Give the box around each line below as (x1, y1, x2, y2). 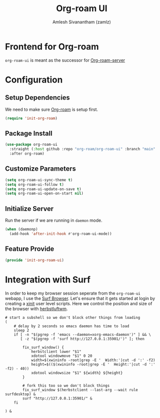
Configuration (5, 74, 63, 85)
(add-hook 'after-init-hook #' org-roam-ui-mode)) (9, 231, 112, 236)
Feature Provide (5, 245, 54, 253)
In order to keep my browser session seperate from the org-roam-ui (5, 290, 141, 296)
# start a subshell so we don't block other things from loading (5, 315, 140, 320)
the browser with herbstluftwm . (5, 306, 68, 312)
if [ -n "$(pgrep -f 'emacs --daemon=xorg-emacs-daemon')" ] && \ (14, 332, 151, 337)
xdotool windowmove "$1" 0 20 (31, 353, 92, 358)
